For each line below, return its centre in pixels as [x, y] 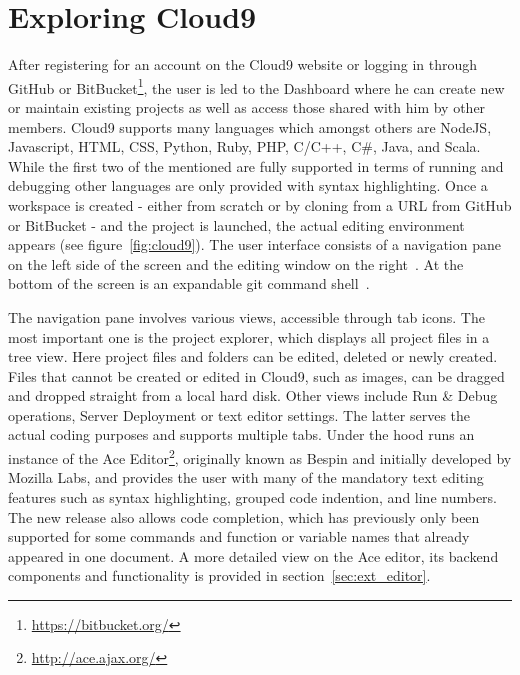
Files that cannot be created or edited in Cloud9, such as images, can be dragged [256, 375]
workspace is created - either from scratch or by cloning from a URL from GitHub [260, 204]
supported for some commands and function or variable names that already [239, 536]
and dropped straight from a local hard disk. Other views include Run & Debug [253, 395]
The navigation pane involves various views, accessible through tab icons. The [246, 316]
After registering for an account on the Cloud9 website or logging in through [243, 64]
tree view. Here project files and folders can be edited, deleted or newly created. [253, 356]
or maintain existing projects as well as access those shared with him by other [247, 106]
